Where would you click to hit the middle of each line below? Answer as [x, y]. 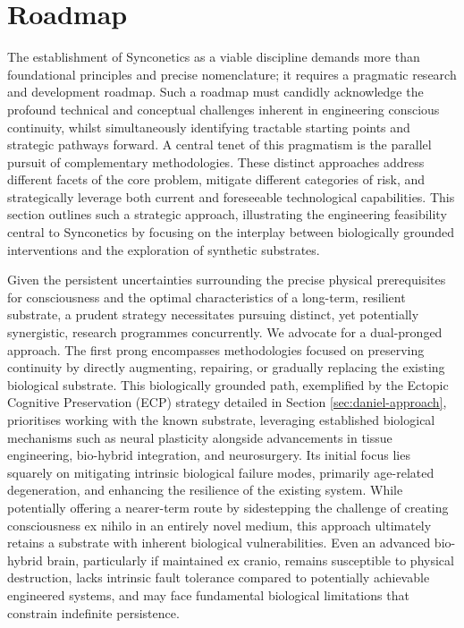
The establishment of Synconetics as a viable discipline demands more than [214, 57]
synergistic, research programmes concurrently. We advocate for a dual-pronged [225, 332]
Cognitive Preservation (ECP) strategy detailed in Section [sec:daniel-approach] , [227, 402]
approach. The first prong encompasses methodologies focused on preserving [216, 349]
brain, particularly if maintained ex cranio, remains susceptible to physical [250, 560]
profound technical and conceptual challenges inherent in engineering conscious [224, 109]
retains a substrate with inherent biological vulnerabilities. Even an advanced [219, 543]
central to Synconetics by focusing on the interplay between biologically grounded [231, 232]
